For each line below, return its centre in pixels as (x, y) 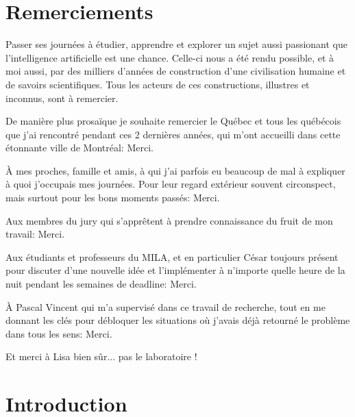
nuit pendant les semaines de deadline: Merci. (101, 284)
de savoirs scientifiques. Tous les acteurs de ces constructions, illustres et (158, 84)
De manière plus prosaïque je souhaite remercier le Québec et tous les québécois (173, 121)
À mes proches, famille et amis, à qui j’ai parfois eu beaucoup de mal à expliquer (175, 170)
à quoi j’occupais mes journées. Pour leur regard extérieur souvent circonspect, (171, 184)
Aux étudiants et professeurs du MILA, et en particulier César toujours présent (172, 256)
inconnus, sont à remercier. (62, 98)
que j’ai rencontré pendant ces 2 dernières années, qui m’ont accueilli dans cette (173, 134)
